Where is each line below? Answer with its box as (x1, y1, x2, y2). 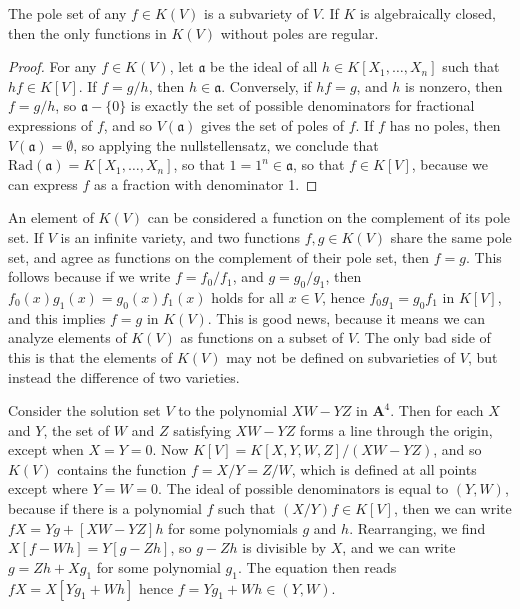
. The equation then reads (237, 556, 397, 577)
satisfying (173, 419, 231, 440)
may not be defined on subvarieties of (226, 346, 456, 367)
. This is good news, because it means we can (207, 307, 486, 328)
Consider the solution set (8, 400, 161, 421)
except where (8, 478, 88, 499)
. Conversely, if (221, 75, 312, 96)
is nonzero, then (405, 75, 503, 96)
